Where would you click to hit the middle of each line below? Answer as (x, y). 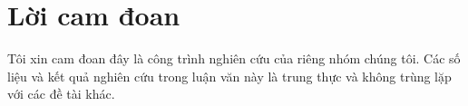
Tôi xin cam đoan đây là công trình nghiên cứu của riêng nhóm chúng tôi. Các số (234, 58)
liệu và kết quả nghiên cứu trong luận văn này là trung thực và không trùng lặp (229, 76)
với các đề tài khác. (61, 94)
